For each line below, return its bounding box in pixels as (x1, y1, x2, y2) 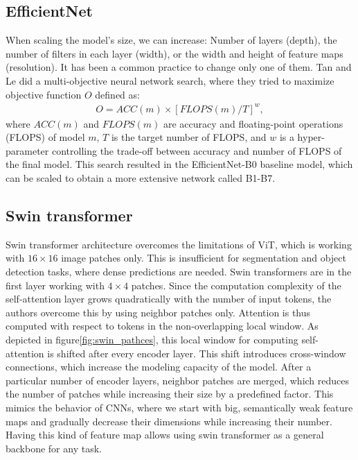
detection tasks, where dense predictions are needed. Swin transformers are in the (6, 264, 352, 279)
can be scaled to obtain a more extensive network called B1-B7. (6, 171, 276, 185)
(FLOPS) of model (6, 130, 85, 144)
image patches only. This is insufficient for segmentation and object (61, 250, 346, 265)
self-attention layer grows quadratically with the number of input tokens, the (6, 291, 332, 306)
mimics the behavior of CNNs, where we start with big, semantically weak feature (6, 400, 353, 414)
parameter (6, 143, 49, 157)
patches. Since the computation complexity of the (131, 278, 341, 292)
